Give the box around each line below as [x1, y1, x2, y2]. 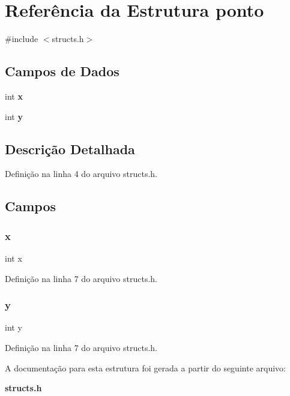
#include [5, 32, 38, 45]
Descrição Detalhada [5, 139, 135, 158]
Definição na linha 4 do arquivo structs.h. [5, 167, 158, 180]
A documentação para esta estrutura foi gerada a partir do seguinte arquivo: [5, 361, 286, 374]
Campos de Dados [5, 62, 119, 80]
